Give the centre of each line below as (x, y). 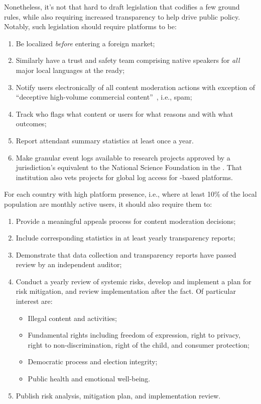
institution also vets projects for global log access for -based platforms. (124, 177)
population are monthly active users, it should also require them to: (108, 204)
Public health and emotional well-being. (89, 379)
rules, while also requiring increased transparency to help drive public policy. (122, 16)
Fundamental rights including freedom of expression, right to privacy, (134, 335)
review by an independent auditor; (69, 264)
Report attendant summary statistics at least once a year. (105, 140)
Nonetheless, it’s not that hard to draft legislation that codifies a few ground (122, 7)
